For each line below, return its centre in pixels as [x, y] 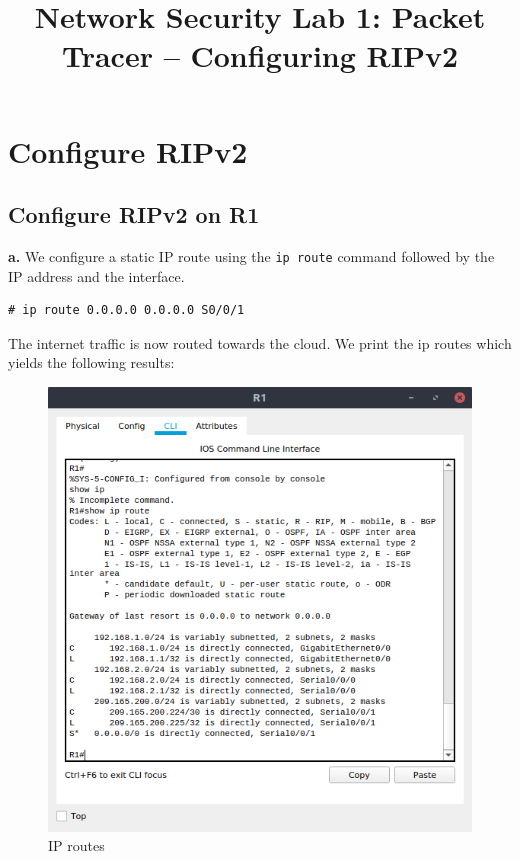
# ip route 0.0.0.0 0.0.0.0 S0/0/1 [126, 310]
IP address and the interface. [96, 275]
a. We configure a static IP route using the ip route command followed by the [251, 255]
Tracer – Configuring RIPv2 [260, 55]
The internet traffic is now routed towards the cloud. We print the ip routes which [260, 342]
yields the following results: [91, 362]
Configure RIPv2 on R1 [134, 214]
